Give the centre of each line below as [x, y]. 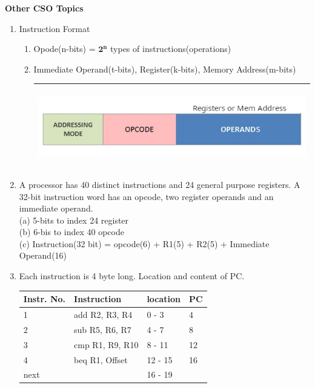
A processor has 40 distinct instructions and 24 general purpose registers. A [160, 184]
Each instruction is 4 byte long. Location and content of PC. [132, 276]
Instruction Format [55, 28]
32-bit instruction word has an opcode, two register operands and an [146, 196]
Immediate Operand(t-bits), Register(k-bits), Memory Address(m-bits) [165, 69]
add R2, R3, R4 [103, 314]
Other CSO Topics [44, 8]
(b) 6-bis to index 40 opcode [71, 232]
